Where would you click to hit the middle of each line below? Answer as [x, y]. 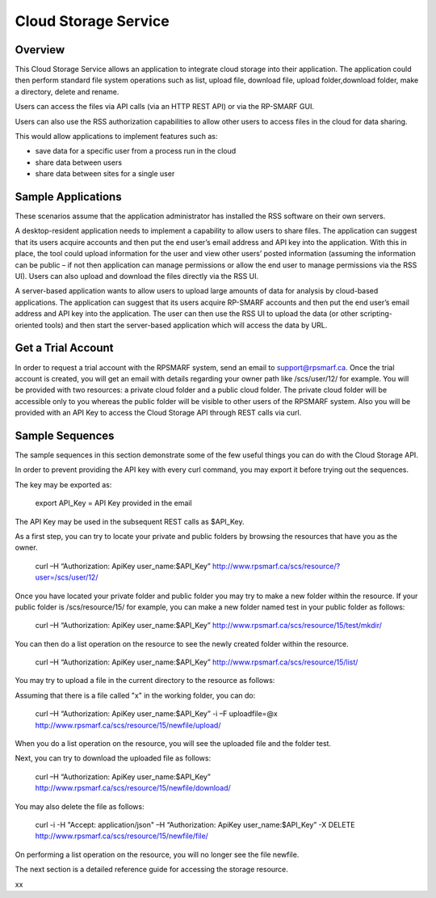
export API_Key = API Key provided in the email [114, 503]
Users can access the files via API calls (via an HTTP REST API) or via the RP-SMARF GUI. [165, 107]
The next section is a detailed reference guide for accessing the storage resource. [151, 870]
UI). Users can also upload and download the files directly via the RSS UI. [137, 276]
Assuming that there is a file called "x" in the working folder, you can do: [135, 695]
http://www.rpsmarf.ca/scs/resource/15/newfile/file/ [122, 836]
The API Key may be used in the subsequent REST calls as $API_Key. [130, 521]
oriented [29, 325]
